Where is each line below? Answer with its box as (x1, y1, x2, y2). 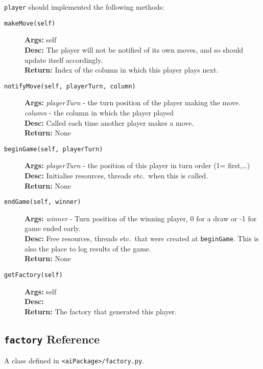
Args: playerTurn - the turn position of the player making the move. (25, 97, 241, 108)
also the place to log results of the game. (25, 243, 151, 253)
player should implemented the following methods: (4, 2, 164, 12)
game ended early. (25, 223, 81, 234)
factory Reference (4, 331, 100, 347)
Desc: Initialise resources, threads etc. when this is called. (25, 170, 208, 180)
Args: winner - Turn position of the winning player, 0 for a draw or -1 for (25, 213, 257, 223)
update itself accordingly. (25, 54, 103, 65)
